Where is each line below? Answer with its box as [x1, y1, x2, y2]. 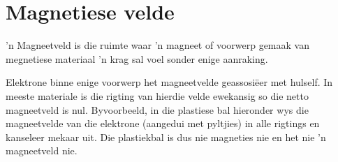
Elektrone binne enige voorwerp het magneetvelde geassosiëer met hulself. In [6, 75, 333, 89]
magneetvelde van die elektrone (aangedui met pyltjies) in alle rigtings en [6, 116, 320, 131]
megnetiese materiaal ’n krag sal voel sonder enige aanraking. [6, 51, 268, 66]
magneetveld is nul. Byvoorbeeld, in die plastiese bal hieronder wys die [6, 102, 309, 117]
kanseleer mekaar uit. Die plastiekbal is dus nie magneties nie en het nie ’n [6, 129, 326, 144]
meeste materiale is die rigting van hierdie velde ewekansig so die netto [6, 88, 309, 103]
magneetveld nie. [6, 143, 78, 158]
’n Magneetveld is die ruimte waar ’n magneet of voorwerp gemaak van [6, 38, 309, 52]
